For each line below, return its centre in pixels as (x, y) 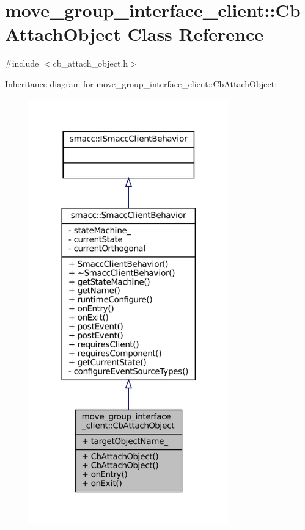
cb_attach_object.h (90, 63)
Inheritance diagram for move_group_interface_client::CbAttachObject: (141, 83)
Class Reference (196, 34)
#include (22, 63)
